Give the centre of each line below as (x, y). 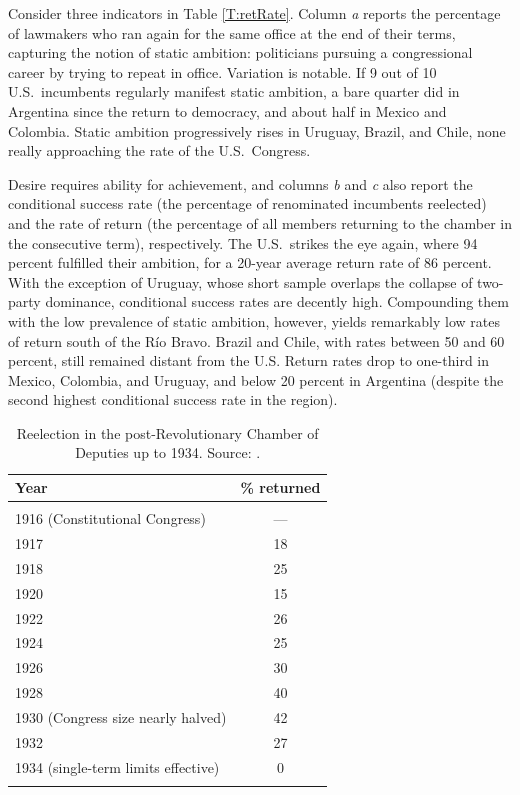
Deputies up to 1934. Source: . (168, 452)
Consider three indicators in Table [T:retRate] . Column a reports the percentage (254, 13)
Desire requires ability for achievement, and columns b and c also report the (240, 183)
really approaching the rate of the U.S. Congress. (159, 150)
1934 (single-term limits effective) (117, 766)
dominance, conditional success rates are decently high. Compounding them (277, 301)
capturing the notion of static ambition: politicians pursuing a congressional (240, 52)
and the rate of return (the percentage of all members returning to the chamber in (260, 222)
